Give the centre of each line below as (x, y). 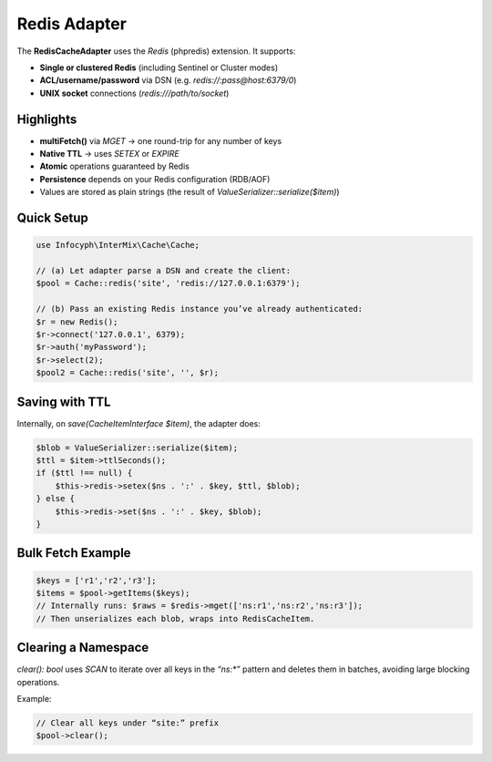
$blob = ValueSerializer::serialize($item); (137, 448)
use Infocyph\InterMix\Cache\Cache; (118, 245)
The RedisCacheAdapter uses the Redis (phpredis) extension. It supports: (156, 51)
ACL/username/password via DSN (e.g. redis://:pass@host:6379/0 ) (168, 80)
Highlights (47, 119)
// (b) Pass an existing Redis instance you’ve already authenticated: (200, 309)
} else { (56, 499)
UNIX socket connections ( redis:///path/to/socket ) (134, 93)
